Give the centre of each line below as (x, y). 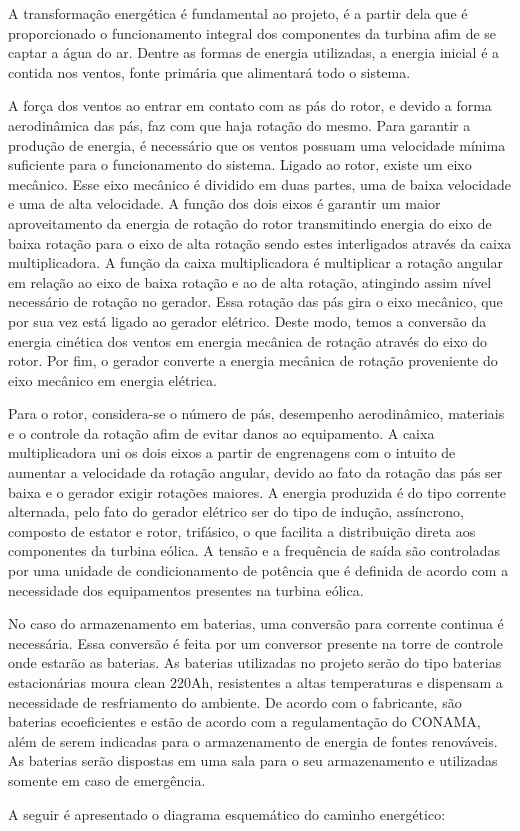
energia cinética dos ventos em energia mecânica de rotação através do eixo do (248, 340)
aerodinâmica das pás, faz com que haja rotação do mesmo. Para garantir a (239, 124)
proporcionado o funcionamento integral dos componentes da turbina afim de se (252, 32)
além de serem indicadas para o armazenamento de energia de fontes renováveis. (253, 740)
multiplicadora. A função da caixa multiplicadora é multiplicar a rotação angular (255, 262)
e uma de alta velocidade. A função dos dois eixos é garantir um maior (224, 203)
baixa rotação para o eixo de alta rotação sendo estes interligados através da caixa (260, 242)
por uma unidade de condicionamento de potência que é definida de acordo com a (258, 570)
